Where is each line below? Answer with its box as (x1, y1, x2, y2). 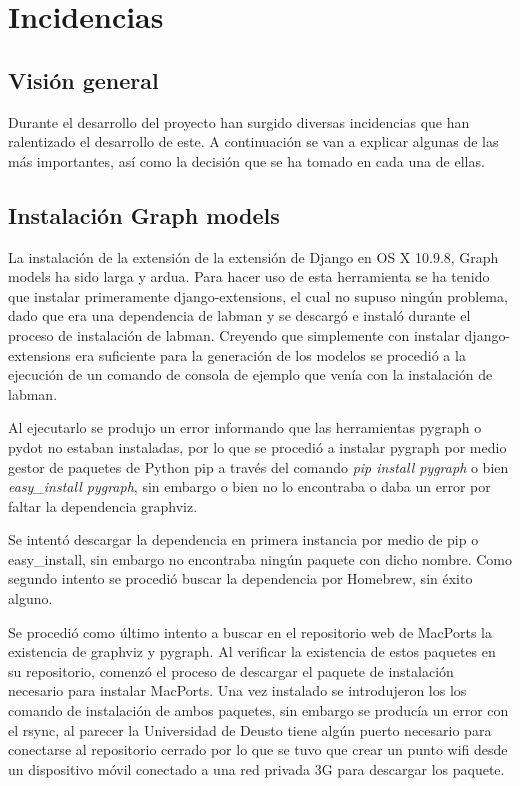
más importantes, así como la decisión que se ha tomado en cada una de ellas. (8, 150, 485, 171)
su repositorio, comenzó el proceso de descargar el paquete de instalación (8, 660, 454, 681)
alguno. (8, 588, 53, 609)
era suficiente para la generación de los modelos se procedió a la (75, 344, 466, 365)
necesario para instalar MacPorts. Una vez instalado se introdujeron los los (8, 680, 467, 701)
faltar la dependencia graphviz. (8, 495, 198, 516)
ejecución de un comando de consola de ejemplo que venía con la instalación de (8, 364, 493, 385)
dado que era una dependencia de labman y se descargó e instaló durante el (8, 305, 471, 326)
